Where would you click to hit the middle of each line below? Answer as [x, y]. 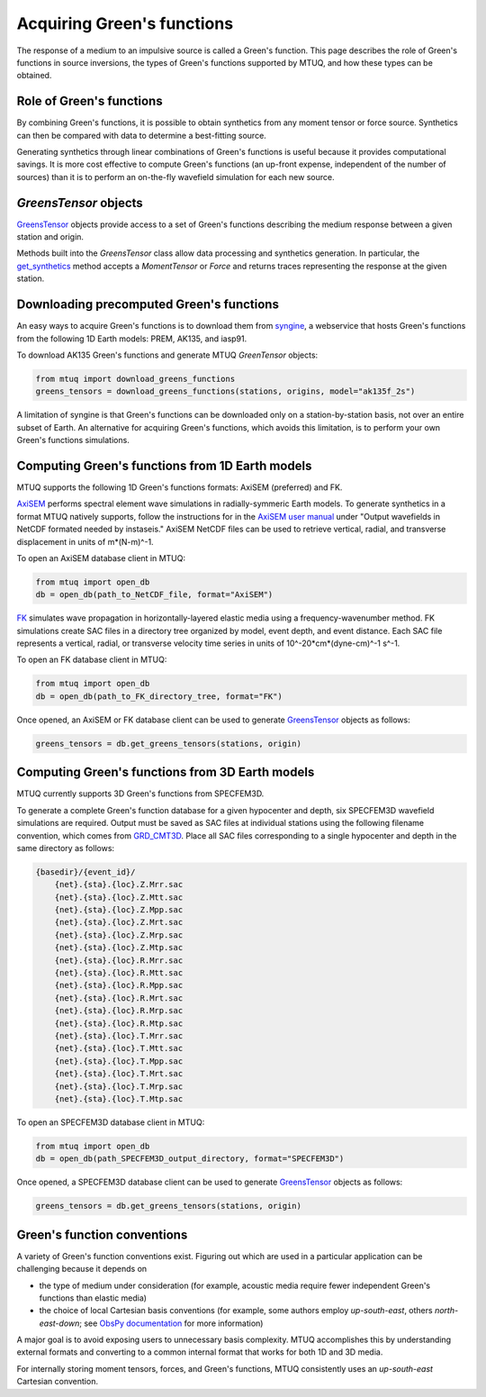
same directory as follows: [66, 848]
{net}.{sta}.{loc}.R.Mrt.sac [119, 998]
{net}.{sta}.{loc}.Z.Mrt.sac [119, 922]
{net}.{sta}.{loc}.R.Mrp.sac [119, 1011]
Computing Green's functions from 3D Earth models [166, 772]
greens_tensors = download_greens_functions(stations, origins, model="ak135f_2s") [225, 391]
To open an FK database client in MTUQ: [92, 660]
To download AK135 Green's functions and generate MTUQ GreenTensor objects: [167, 355]
